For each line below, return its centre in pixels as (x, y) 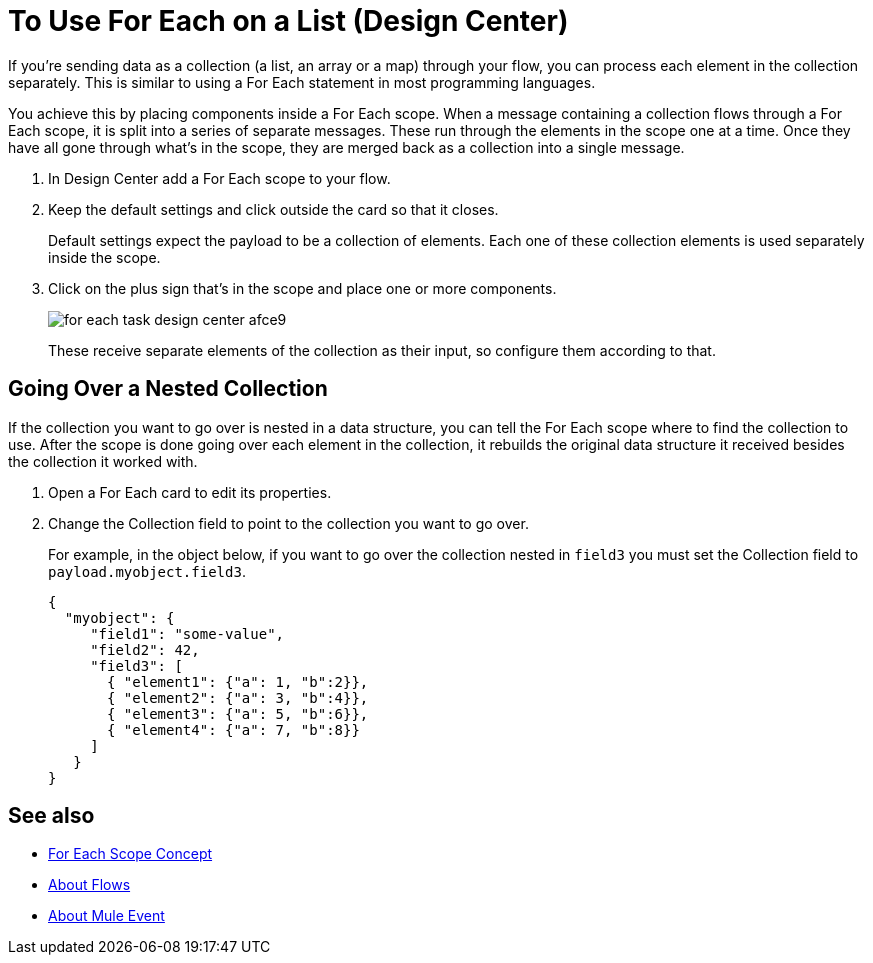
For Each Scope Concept (130, 854)
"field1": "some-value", (187, 633)
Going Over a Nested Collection (168, 389)
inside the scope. (104, 257)
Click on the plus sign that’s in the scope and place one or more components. (302, 288)
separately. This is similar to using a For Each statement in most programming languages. (302, 82)
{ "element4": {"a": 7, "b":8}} (233, 729)
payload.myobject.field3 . (147, 571)
